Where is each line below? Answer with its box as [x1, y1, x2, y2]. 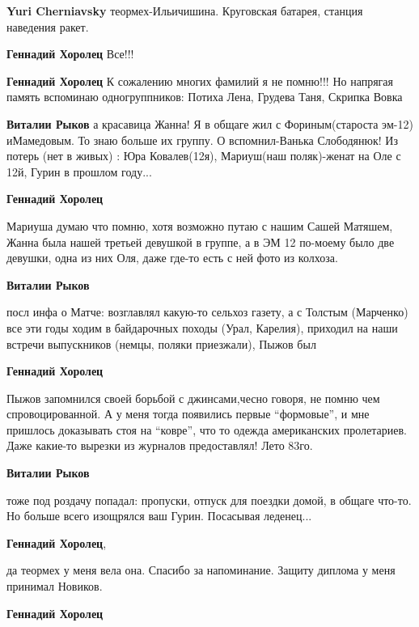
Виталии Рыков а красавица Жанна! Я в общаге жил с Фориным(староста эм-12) [6, 115, 413, 132]
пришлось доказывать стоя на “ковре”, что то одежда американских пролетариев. [6, 421, 408, 438]
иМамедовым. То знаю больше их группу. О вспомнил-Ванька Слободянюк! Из [6, 131, 399, 148]
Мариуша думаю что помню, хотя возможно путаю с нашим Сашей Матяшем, [6, 217, 393, 234]
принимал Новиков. [6, 578, 103, 595]
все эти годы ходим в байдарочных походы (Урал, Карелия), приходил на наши [6, 319, 398, 336]
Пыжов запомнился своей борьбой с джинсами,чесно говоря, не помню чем [6, 389, 380, 406]
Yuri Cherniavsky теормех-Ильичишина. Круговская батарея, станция [6, 2, 363, 19]
